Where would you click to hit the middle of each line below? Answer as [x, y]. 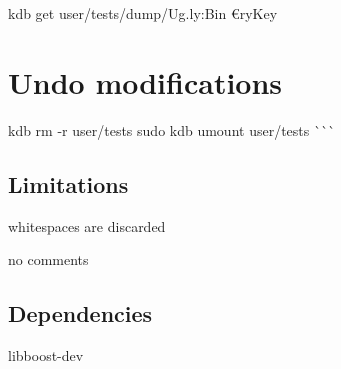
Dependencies [80, 313]
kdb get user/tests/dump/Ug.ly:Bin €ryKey [143, 13]
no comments [48, 259]
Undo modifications [145, 81]
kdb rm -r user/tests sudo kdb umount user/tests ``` [171, 129]
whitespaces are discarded [87, 225]
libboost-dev [46, 354]
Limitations [68, 183]
